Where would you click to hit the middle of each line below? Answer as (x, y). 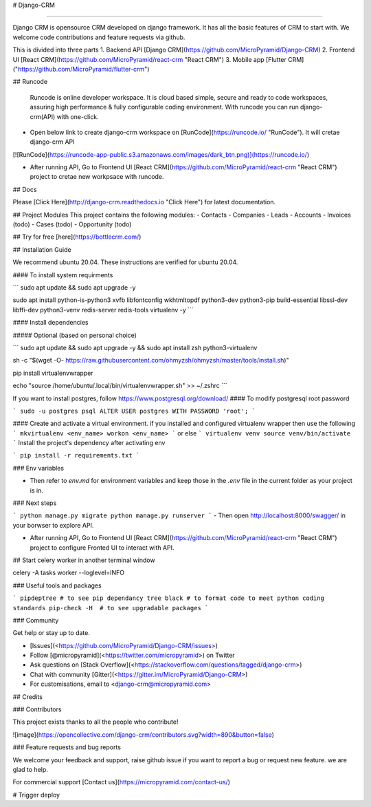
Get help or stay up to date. (52, 633)
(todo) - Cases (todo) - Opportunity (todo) (72, 224)
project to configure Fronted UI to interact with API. (102, 548)
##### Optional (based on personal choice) (75, 335)
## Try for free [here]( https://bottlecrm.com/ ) (77, 237)
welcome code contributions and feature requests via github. (99, 37)
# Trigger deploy (36, 795)
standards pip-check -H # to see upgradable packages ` (111, 608)
